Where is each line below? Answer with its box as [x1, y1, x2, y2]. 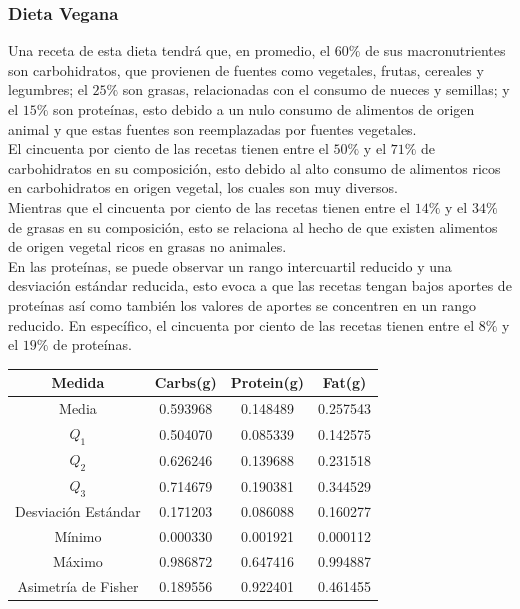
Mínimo [54, 525, 102, 546]
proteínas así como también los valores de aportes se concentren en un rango [8, 294, 477, 315]
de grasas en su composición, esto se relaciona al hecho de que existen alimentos [8, 216, 498, 237]
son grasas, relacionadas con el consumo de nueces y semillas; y [122, 79, 510, 100]
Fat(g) [322, 372, 367, 393]
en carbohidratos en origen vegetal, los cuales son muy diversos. [8, 177, 398, 198]
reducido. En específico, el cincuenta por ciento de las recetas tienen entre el [8, 314, 475, 335]
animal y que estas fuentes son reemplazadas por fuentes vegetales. [8, 118, 417, 139]
